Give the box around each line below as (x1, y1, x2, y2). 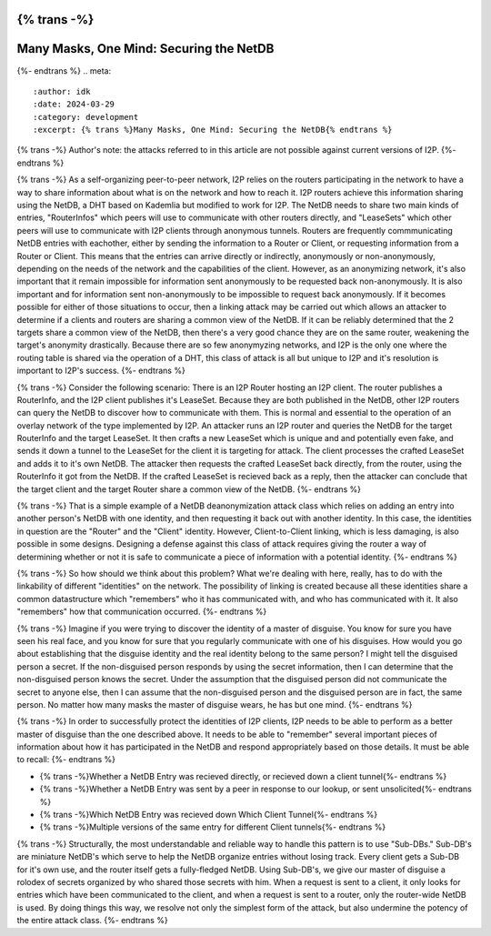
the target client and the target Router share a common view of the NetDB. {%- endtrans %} (16, 483, 362, 495)
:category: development (33, 112, 139, 122)
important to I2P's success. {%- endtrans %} (16, 365, 185, 377)
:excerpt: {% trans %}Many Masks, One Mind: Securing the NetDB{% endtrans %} (33, 125, 393, 136)
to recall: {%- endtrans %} (16, 754, 116, 765)
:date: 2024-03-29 (33, 99, 115, 109)
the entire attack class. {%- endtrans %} (16, 915, 168, 926)
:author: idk (33, 86, 91, 96)
